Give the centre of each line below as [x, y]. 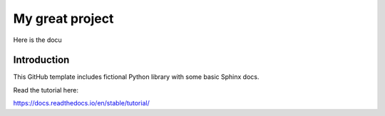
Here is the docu [37, 40]
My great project [63, 19]
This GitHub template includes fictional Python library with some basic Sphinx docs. [136, 77]
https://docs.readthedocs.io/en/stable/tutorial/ [81, 103]
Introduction [41, 60]
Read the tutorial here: [46, 90]
